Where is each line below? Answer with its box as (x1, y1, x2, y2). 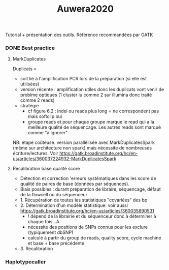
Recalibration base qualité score (12, 166, 80, 172)
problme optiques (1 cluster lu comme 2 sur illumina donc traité (20, 92, 152, 98)
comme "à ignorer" (27, 130, 68, 136)
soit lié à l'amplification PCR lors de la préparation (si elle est (20, 76, 147, 82)
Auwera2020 (56, 3, 114, 15)
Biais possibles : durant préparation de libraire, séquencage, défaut (20, 186, 161, 192)
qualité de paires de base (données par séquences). (20, 181, 129, 187)
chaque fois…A (27, 219, 60, 225)
